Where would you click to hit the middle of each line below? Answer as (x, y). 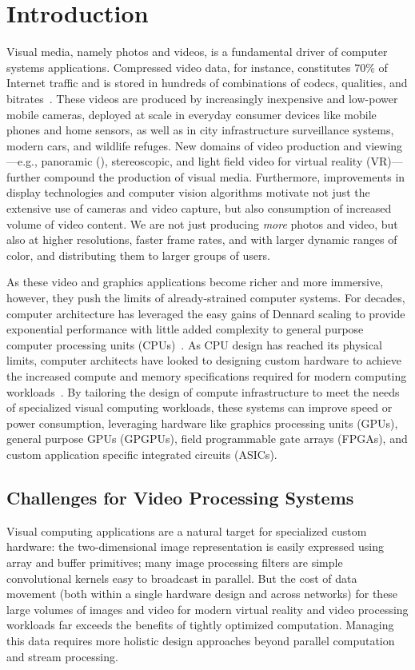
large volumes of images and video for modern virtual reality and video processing (207, 609)
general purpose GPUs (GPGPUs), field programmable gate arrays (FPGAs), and (207, 439)
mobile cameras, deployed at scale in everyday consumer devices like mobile (192, 114)
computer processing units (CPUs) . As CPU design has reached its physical (194, 344)
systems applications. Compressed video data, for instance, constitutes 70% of (197, 67)
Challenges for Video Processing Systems (180, 497)
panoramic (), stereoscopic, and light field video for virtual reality (202, 161)
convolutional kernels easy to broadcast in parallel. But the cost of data (182, 578)
